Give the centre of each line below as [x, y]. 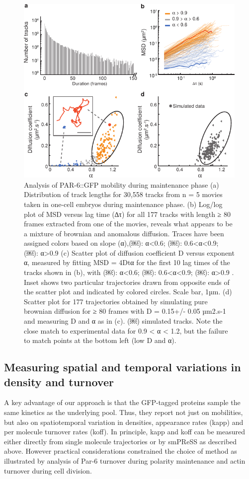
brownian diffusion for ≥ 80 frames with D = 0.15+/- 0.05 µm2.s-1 [125, 311]
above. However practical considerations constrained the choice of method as [121, 451]
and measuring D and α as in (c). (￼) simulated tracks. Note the [123, 321]
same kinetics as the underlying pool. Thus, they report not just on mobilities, [124, 412]
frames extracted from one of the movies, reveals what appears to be [128, 224]
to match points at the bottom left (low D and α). [100, 340]
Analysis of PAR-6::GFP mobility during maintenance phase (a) [122, 184]
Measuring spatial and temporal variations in [123, 367]
